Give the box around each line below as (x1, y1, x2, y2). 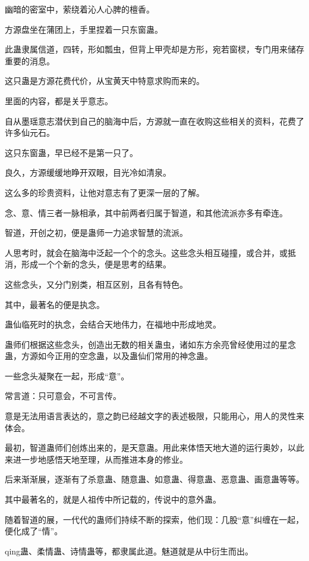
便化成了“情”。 (5, 525, 63, 537)
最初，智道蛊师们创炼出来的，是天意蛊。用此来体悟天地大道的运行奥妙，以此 (5, 441, 304, 454)
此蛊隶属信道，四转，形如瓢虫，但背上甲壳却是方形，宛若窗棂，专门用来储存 (5, 43, 304, 55)
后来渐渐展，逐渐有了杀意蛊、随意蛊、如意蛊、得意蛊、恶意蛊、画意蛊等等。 (5, 473, 304, 485)
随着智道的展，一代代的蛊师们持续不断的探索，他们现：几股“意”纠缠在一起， (5, 513, 304, 525)
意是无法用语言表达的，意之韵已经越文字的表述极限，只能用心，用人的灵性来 (5, 410, 304, 422)
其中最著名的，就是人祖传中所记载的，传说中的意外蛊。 (5, 493, 221, 506)
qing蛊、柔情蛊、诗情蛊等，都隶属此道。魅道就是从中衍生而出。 (5, 544, 254, 557)
